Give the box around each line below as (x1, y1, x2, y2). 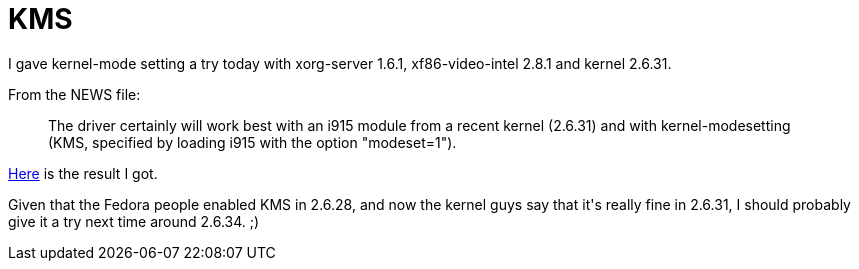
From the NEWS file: (8, 85, 141, 103)
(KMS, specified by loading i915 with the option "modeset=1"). (48, 133, 457, 151)
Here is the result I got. (8, 164, 158, 182)
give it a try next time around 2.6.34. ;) (8, 212, 260, 230)
